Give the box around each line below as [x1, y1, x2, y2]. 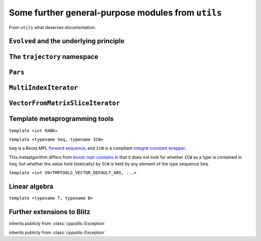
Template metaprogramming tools [9, 115, 114, 123]
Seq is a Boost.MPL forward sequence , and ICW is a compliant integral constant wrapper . [9, 145, 186, 151]
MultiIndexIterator [9, 84, 78, 92]
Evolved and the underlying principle [9, 37, 125, 45]
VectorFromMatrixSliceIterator [9, 99, 120, 107]
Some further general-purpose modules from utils [9, 7, 222, 18]
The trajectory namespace [9, 53, 99, 61]
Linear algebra [9, 182, 54, 191]
